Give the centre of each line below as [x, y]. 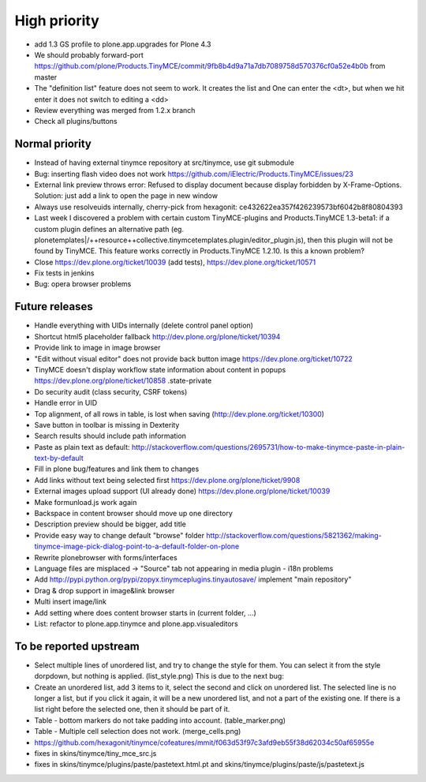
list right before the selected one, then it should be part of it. [132, 709]
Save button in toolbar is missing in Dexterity [107, 425]
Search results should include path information [110, 436]
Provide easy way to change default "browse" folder [120, 535]
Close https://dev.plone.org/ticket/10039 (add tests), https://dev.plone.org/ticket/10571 [175, 262]
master [46, 77]
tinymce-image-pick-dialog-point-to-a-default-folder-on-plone [137, 546]
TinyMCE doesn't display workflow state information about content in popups [160, 369]
